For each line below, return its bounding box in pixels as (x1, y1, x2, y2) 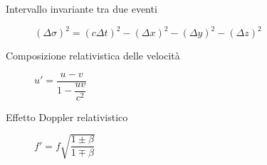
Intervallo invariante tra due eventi (6, 1, 157, 16)
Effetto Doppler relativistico (6, 109, 128, 124)
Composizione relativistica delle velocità (6, 48, 180, 63)
